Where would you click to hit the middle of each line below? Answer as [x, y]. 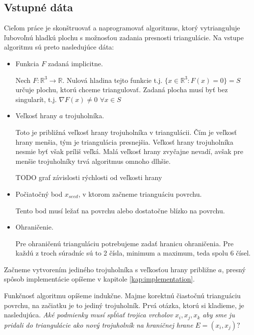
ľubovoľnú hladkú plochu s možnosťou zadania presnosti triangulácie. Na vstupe [124, 37]
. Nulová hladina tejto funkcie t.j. [113, 80]
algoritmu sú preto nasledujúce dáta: [59, 47]
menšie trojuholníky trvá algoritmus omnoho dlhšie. [93, 161]
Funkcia [27, 63]
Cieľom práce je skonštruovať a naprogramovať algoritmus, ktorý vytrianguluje [122, 28]
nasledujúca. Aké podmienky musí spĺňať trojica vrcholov [89, 315]
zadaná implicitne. [75, 63]
